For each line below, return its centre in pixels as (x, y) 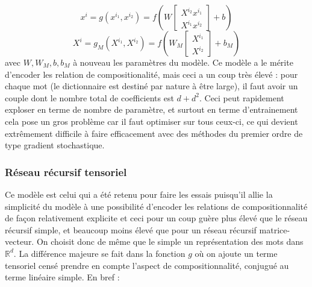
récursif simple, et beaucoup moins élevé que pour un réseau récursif (131, 229)
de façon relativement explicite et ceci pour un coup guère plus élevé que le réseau (156, 218)
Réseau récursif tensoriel (66, 172)
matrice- (275, 229)
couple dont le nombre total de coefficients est (89, 97)
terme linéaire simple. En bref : (62, 277)
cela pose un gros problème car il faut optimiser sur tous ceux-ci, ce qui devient (151, 121)
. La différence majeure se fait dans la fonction (99, 253)
